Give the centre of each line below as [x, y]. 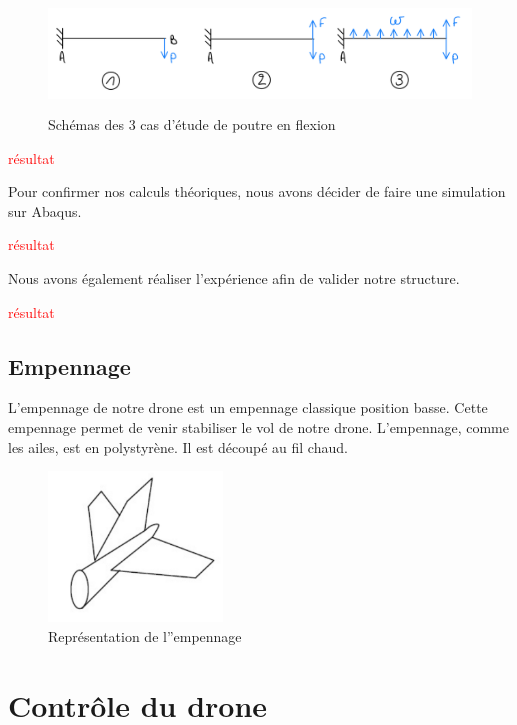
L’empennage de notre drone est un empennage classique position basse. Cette [248, 407]
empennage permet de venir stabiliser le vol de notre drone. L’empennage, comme [259, 426]
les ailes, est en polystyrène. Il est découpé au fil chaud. [178, 446]
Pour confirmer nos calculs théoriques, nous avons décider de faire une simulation [257, 191]
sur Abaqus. [45, 210]
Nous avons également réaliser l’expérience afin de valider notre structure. [234, 277]
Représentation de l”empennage [145, 635]
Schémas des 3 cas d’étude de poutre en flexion [192, 123]
